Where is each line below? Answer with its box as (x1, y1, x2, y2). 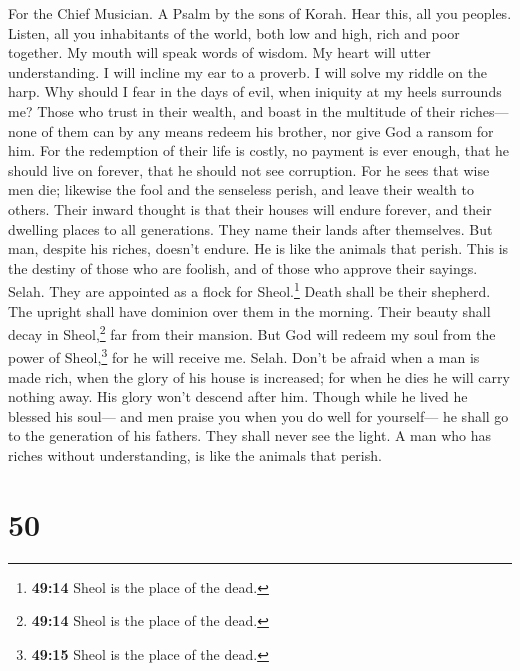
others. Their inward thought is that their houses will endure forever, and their (8, 198, 492, 219)
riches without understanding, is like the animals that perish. (8, 445, 382, 466)
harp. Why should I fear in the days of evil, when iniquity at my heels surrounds (8, 81, 502, 102)
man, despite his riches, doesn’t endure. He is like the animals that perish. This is (8, 238, 509, 259)
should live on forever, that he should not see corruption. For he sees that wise (8, 159, 490, 180)
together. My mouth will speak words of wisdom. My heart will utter (8, 42, 431, 63)
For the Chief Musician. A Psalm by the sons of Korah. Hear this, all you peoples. (8, 3, 512, 23)
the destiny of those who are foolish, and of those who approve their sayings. (8, 257, 478, 278)
